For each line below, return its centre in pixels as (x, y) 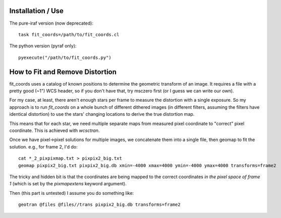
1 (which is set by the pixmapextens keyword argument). (68, 184)
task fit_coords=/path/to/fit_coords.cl (69, 34)
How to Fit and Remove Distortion (63, 72)
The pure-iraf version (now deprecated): (51, 23)
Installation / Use (37, 11)
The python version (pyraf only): (43, 46)
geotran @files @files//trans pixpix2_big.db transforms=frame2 (100, 205)
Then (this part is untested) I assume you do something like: (72, 193)
